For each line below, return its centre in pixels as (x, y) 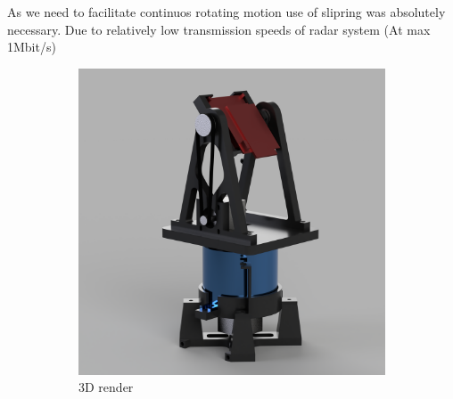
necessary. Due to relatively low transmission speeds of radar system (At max (219, 29)
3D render (106, 387)
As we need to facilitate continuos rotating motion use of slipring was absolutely (226, 12)
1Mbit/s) (32, 47)
